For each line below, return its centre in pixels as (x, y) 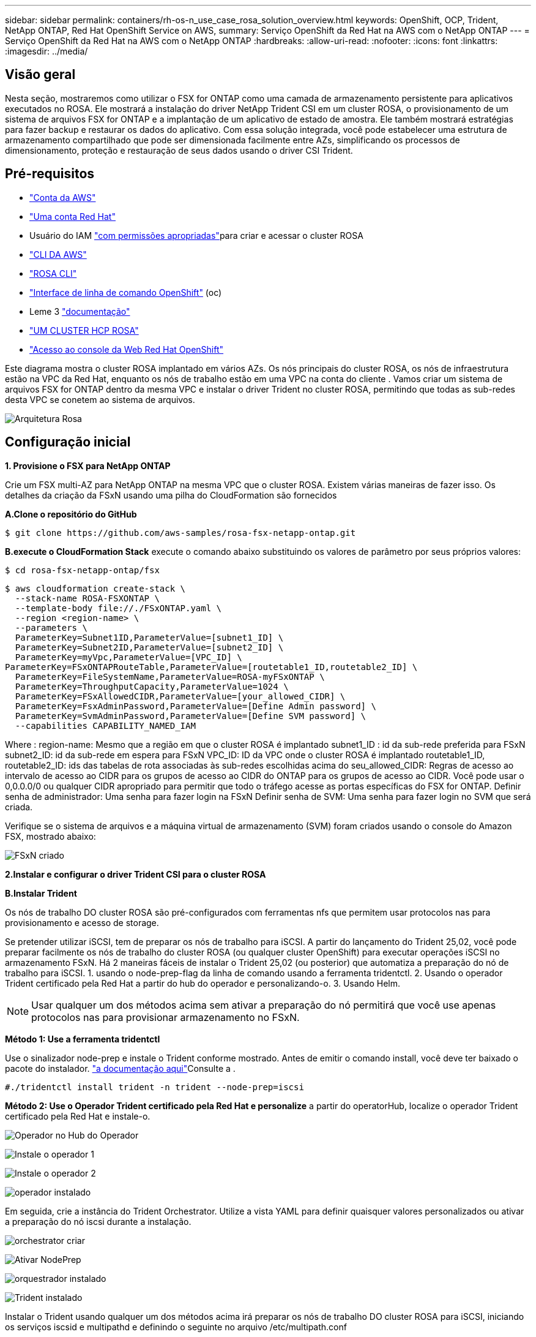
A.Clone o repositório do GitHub (71, 514)
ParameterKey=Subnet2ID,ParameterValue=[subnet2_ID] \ (149, 647)
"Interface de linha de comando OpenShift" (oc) (126, 292)
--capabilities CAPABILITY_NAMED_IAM (105, 725)
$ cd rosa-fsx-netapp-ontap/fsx (82, 570)
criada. (19, 807)
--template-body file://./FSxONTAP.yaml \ (118, 608)
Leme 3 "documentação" (80, 311)
